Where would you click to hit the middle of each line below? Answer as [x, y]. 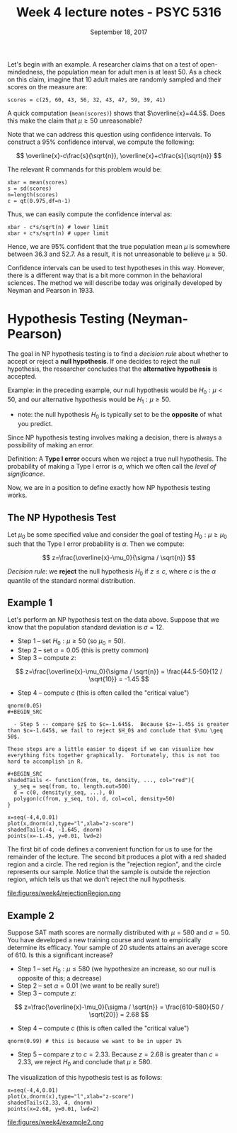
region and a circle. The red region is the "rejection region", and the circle [114, 864]
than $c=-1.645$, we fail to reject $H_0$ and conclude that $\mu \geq [115, 731]
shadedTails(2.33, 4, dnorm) [50, 1103]
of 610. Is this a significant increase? [60, 955]
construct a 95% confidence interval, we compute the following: [101, 142]
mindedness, [26, 72]
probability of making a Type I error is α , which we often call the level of [112, 467]
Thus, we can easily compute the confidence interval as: [90, 214]
